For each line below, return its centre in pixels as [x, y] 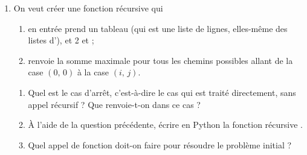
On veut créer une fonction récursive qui [88, 8]
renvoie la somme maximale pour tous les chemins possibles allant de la [160, 60]
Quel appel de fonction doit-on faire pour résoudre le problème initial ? [160, 144]
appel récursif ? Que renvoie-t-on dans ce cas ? [114, 104]
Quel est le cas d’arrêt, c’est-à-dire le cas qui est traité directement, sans [162, 92]
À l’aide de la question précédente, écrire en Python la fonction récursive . [165, 125]
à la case [93, 72]
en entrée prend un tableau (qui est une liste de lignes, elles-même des [158, 28]
